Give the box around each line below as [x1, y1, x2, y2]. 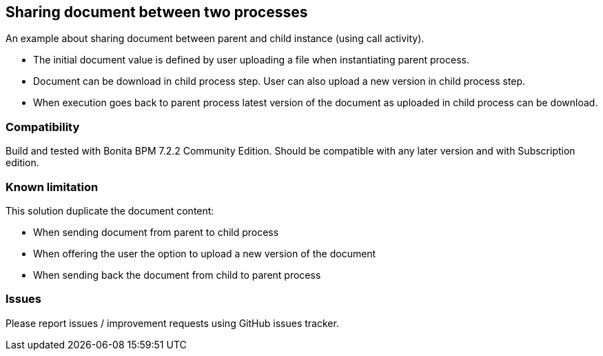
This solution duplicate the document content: [6, 204, 214, 217]
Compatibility [6, 119, 80, 134]
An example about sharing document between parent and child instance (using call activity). [6, 32, 425, 45]
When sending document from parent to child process [33, 226, 279, 238]
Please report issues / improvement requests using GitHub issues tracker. [6, 317, 339, 329]
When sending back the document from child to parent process [33, 268, 321, 281]
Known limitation [6, 179, 99, 194]
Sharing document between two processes [6, 3, 308, 21]
